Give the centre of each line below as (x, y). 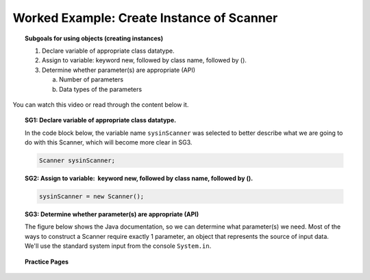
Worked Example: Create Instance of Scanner (145, 18)
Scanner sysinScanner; (77, 161)
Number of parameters (91, 79)
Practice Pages (47, 262)
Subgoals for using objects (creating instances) (94, 38)
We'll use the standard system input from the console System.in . (118, 246)
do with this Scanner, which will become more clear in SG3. (109, 142)
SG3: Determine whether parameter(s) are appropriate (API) (112, 214)
